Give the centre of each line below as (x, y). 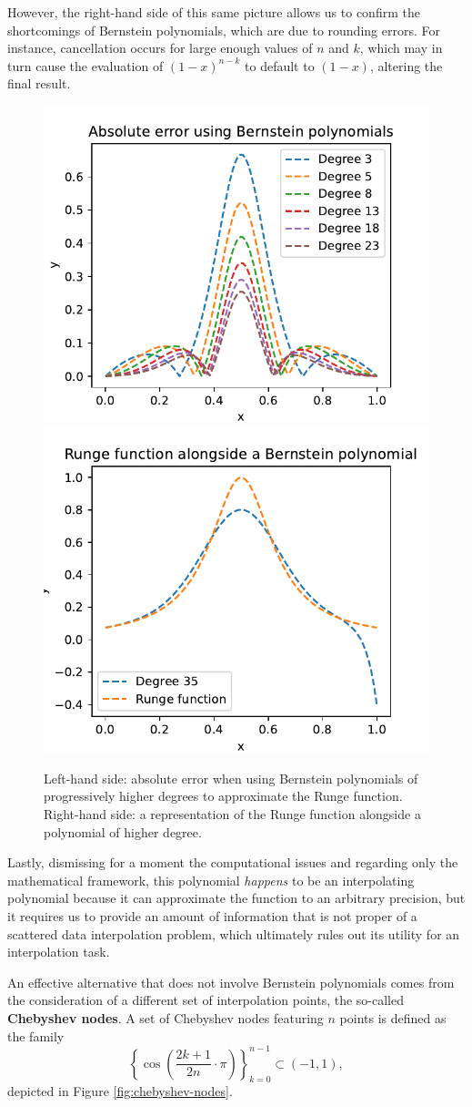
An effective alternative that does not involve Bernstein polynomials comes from (231, 982)
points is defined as (393, 1017)
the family (36, 1035)
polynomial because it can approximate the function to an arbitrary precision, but (236, 898)
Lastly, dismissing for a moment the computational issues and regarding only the (233, 862)
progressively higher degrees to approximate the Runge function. (223, 796)
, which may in (401, 48)
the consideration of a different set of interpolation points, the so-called (206, 1000)
